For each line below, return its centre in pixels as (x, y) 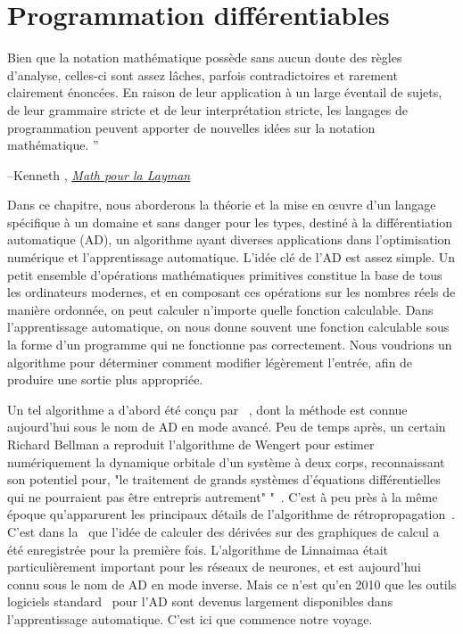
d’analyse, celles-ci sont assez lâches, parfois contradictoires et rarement (203, 74)
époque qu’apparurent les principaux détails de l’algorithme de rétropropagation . (231, 514)
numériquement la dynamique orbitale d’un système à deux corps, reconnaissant (226, 461)
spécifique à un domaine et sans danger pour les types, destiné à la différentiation (230, 222)
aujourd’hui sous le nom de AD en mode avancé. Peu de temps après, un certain (227, 427)
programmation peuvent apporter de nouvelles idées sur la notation (191, 127)
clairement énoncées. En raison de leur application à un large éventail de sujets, (225, 92)
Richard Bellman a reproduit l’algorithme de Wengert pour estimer (191, 444)
